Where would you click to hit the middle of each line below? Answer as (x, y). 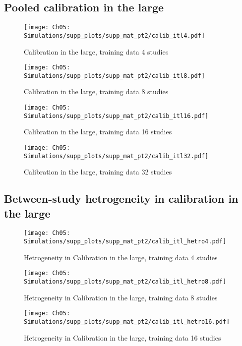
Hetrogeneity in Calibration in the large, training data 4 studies (121, 257)
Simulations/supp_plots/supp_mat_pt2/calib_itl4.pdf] (115, 35)
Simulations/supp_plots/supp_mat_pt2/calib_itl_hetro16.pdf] (127, 321)
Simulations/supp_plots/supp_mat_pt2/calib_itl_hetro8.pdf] (125, 281)
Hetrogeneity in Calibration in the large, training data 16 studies (122, 337)
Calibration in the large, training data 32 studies (98, 172)
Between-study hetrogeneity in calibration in (121, 199)
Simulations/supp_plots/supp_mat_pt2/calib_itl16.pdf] (116, 116)
